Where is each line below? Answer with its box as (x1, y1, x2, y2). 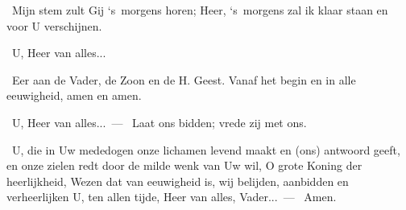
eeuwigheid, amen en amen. (6, 87, 142, 104)
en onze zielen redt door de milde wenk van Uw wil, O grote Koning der (6, 157, 362, 174)
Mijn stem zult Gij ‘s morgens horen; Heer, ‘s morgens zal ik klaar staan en (11, 2, 388, 18)
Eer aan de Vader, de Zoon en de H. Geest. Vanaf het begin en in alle (11, 71, 356, 88)
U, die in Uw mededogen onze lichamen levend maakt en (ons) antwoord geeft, (11, 141, 400, 158)
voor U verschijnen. (6, 17, 102, 34)
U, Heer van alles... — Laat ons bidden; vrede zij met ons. (11, 113, 307, 130)
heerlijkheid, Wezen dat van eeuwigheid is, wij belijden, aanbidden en (6, 172, 349, 189)
